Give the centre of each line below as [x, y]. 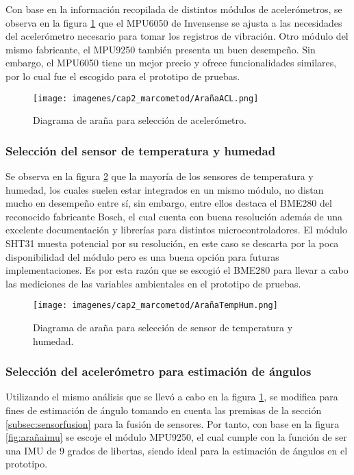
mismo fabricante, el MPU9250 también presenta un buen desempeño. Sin [161, 49]
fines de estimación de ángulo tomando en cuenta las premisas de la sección [164, 410]
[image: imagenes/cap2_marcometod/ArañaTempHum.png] [155, 306]
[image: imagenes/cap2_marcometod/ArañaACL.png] [146, 98]
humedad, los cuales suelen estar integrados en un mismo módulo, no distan [165, 189]
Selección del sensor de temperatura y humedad [141, 150]
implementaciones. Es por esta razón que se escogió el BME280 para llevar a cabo [177, 270]
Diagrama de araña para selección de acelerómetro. [140, 120]
